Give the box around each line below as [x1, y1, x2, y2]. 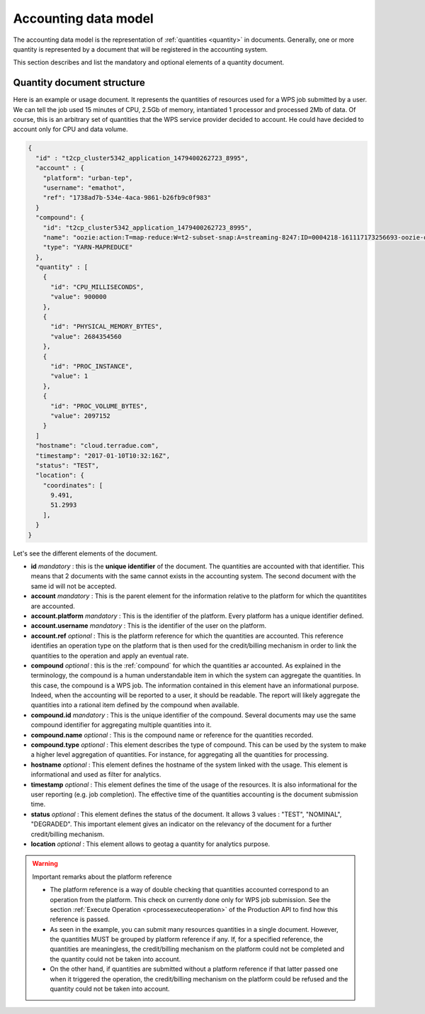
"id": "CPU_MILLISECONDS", [50, 283, 144, 291]
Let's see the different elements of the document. [13, 549, 158, 558]
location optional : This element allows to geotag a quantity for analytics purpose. [30, 840, 271, 848]
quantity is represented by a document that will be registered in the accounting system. [13, 45, 268, 53]
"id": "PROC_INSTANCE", [50, 362, 133, 370]
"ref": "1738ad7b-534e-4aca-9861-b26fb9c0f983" [42, 193, 212, 202]
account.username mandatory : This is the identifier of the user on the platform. [30, 621, 267, 630]
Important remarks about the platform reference [32, 872, 172, 881]
